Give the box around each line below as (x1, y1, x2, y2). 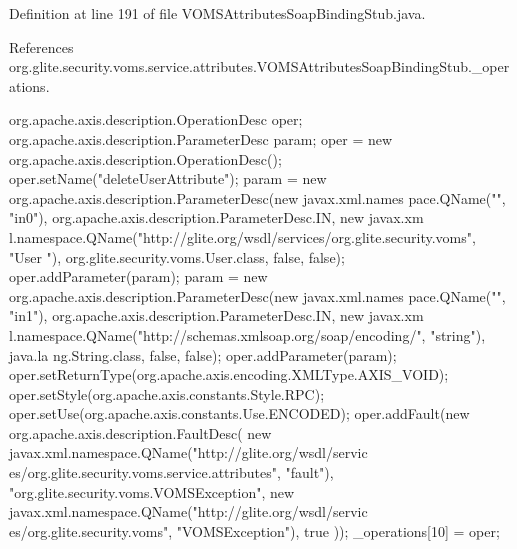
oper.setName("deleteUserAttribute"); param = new (9, 168, 327, 189)
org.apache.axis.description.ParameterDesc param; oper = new (9, 128, 393, 149)
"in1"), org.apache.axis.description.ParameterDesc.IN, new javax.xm (9, 305, 424, 326)
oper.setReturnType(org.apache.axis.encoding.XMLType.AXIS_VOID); (9, 364, 449, 385)
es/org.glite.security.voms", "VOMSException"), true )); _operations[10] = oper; (9, 520, 500, 541)
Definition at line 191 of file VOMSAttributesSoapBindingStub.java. (9, 3, 426, 23)
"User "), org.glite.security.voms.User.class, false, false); (9, 246, 345, 267)
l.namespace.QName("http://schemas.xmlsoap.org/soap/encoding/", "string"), (9, 324, 486, 345)
